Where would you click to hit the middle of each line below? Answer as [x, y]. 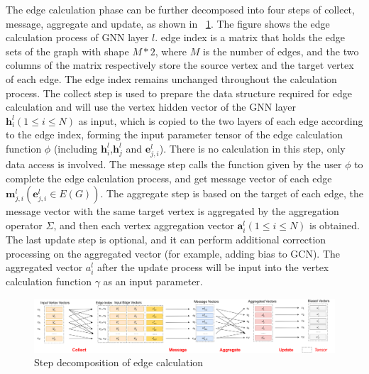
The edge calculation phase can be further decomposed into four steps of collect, [180, 9]
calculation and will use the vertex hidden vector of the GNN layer [151, 107]
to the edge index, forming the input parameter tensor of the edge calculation [175, 134]
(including [76, 148]
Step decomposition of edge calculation [119, 362]
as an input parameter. [153, 281]
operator [24, 225]
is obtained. [335, 225]
